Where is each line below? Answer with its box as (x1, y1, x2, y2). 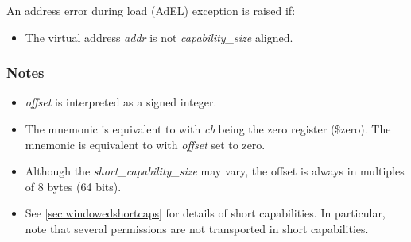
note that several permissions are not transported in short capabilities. (25, 220, 369, 236)
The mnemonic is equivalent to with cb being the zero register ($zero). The (25, 121, 391, 136)
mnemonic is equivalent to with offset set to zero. (25, 136, 266, 152)
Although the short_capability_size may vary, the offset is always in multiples (25, 163, 405, 179)
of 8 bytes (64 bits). (25, 178, 122, 194)
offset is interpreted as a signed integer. (25, 94, 217, 110)
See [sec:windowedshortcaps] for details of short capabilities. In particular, (25, 205, 386, 221)
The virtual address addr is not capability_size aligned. (25, 29, 293, 45)
